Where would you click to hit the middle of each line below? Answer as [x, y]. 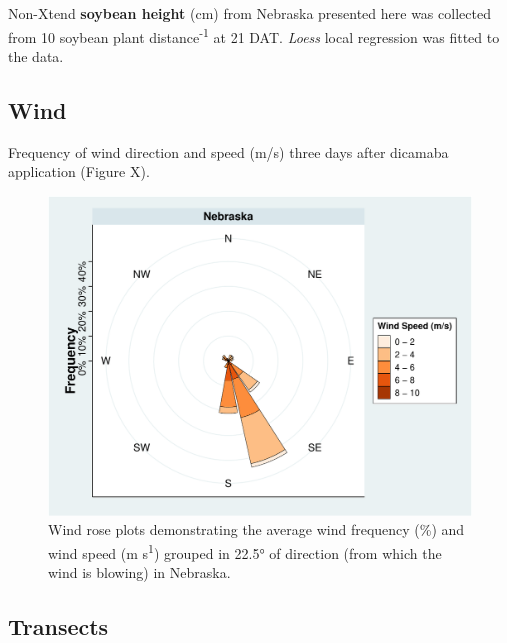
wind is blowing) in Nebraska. [139, 572]
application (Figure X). [79, 171]
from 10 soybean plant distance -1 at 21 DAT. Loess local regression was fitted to [254, 35]
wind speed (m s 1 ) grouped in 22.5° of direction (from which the [245, 551]
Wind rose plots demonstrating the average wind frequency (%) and [256, 529]
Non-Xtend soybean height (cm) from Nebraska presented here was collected [249, 13]
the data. [36, 55]
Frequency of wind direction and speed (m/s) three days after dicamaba [228, 151]
